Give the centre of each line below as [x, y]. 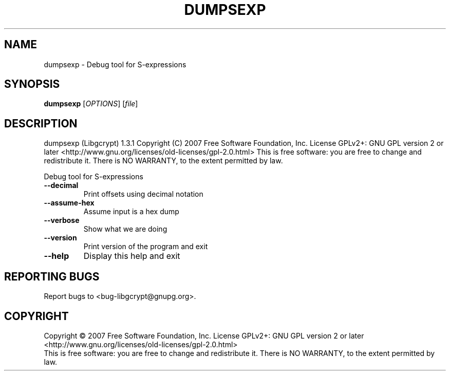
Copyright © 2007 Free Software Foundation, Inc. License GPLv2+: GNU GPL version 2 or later [204, 335]
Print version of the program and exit [146, 247]
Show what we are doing [125, 229]
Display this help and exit [132, 256]
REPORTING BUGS [52, 276]
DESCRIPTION [41, 123]
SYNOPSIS [32, 84]
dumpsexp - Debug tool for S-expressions [115, 64]
